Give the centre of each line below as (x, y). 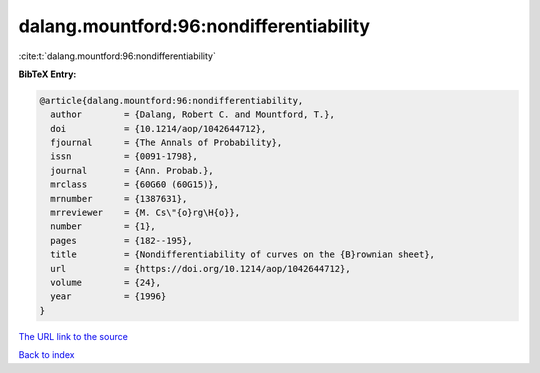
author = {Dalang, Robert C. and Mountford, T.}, (192, 114)
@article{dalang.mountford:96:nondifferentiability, (171, 100)
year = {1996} (108, 296)
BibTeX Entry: (47, 74)
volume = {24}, (106, 282)
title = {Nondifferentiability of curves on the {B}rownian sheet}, (242, 254)
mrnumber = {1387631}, (119, 198)
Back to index (46, 355)
